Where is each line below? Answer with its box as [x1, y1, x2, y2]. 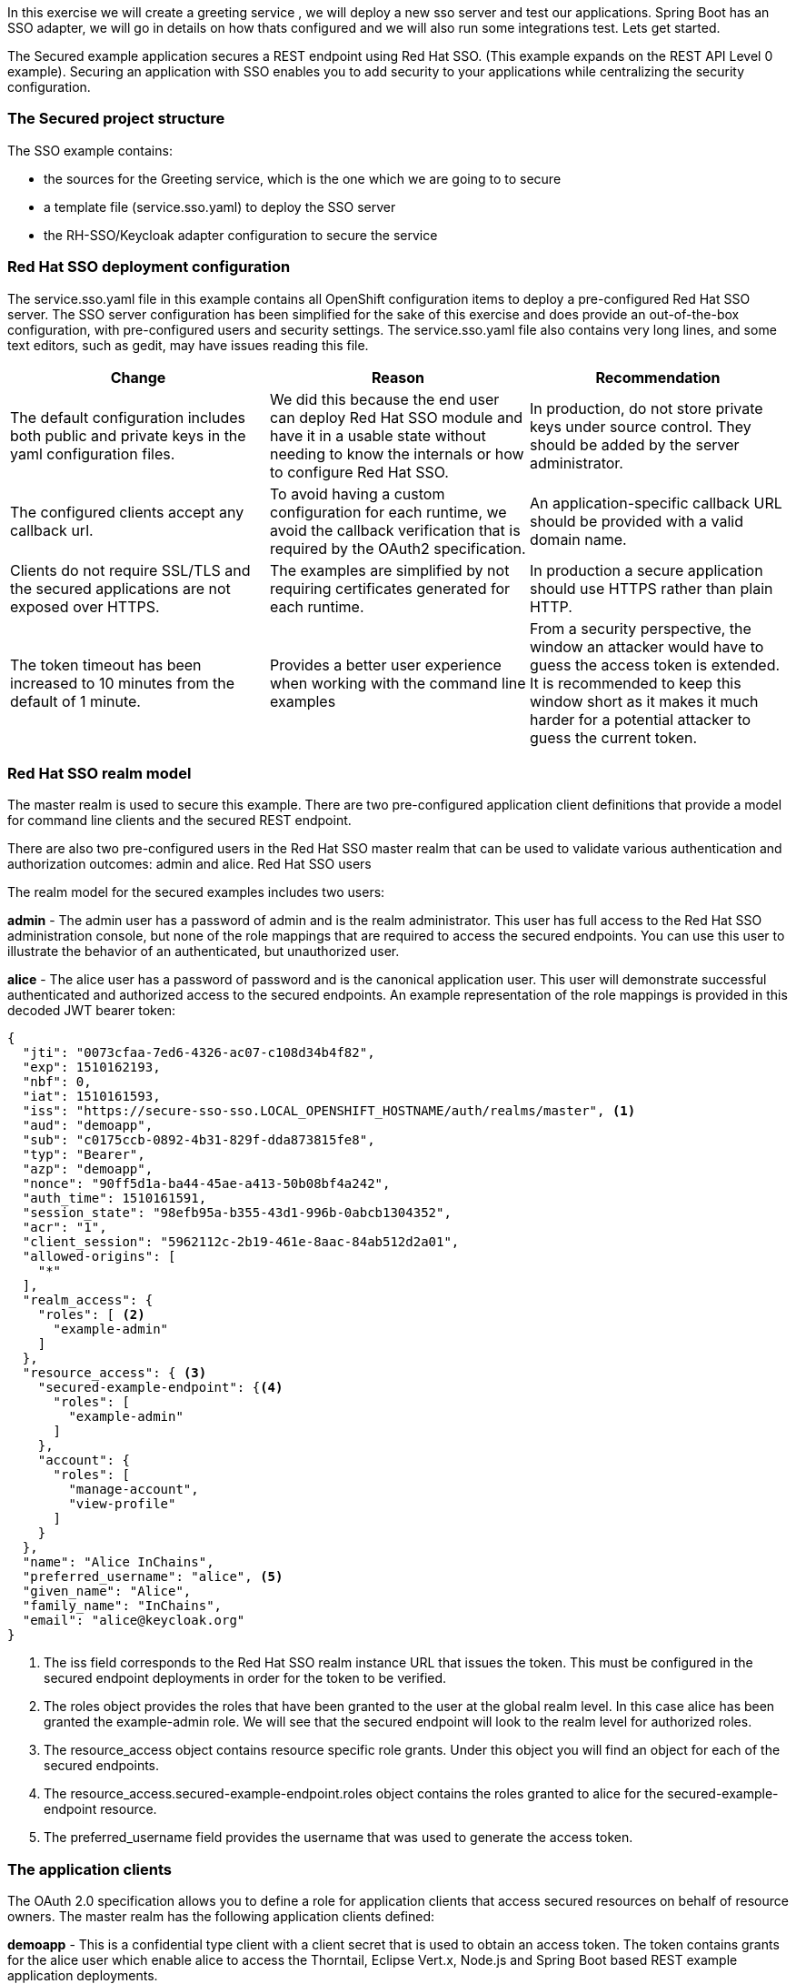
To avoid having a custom [269, 484, 445, 503]
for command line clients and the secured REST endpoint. [7, 812, 352, 829]
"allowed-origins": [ [22, 1249, 176, 1264]
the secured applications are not [10, 579, 231, 598]
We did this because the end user [269, 389, 500, 408]
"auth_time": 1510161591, [22, 1191, 207, 1206]
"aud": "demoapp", [22, 1118, 154, 1133]
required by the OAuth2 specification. [269, 539, 526, 558]
